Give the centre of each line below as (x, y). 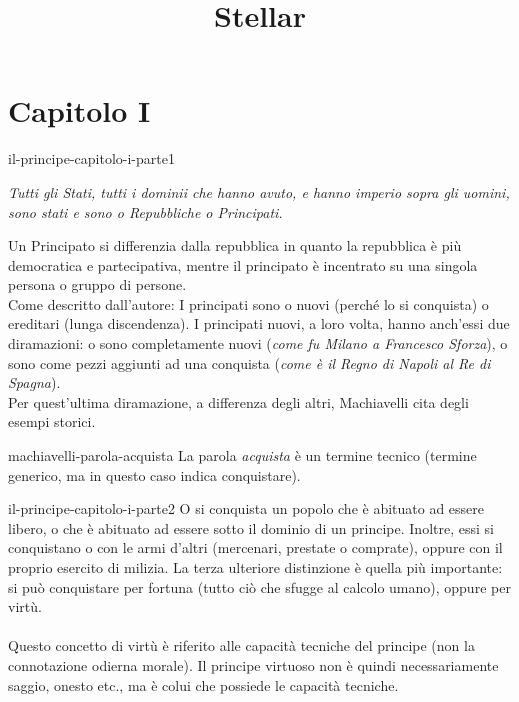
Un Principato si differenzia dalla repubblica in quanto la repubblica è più (235, 245)
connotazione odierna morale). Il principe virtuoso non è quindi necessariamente (253, 664)
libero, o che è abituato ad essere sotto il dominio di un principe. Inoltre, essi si (251, 527)
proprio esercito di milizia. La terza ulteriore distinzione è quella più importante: (255, 567)
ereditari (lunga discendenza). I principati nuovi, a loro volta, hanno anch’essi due (259, 323)
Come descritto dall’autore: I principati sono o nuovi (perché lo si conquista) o (248, 303)
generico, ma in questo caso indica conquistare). (154, 474)
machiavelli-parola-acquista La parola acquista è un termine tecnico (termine (242, 455)
